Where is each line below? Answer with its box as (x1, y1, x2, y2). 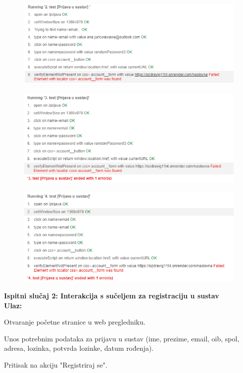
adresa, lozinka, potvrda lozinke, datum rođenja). (4, 343, 154, 353)
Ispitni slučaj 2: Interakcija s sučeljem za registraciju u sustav (4, 290, 219, 301)
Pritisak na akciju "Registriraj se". (4, 360, 107, 370)
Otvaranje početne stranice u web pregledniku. (4, 317, 146, 327)
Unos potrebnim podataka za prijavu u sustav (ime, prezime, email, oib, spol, (4, 333, 240, 343)
